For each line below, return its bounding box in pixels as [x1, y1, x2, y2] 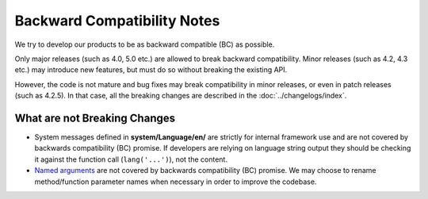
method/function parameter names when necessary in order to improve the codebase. [34, 177, 317, 186]
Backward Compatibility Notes [14, 12, 220, 29]
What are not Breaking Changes [14, 111, 176, 124]
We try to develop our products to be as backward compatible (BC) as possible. [14, 40, 275, 49]
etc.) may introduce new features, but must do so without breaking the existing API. [14, 65, 288, 75]
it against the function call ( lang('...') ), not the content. [34, 155, 227, 164]
